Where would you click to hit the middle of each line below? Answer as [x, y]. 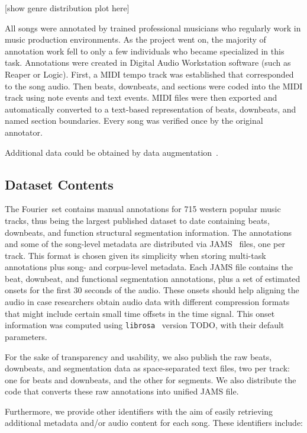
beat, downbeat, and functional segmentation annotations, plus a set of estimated [153, 278]
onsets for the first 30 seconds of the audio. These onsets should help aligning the [152, 290]
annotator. [24, 132]
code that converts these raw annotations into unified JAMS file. [122, 391]
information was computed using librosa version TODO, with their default [145, 325]
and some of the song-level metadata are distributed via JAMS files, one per [145, 244]
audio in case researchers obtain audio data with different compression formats [147, 302]
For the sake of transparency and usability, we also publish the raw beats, [138, 356]
